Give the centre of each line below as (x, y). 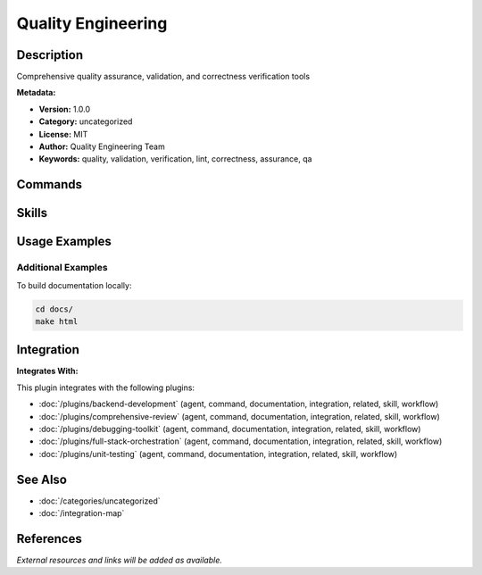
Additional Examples (62, 268)
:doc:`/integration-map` (82, 513)
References (49, 539)
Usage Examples (64, 242)
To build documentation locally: (74, 285)
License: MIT (63, 134)
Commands (50, 184)
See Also (42, 479)
